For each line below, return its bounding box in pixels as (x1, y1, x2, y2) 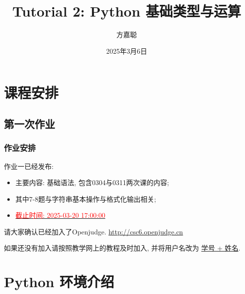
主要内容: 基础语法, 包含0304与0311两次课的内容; (15, 177, 169, 188)
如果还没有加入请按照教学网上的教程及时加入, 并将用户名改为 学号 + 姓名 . (4, 243, 241, 253)
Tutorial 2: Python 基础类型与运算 (12, 1, 241, 21)
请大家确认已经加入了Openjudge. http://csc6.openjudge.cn (4, 226, 183, 236)
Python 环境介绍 (4, 272, 114, 292)
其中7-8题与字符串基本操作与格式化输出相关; (15, 193, 156, 204)
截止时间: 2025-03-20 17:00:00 (15, 210, 106, 220)
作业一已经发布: (4, 161, 54, 171)
